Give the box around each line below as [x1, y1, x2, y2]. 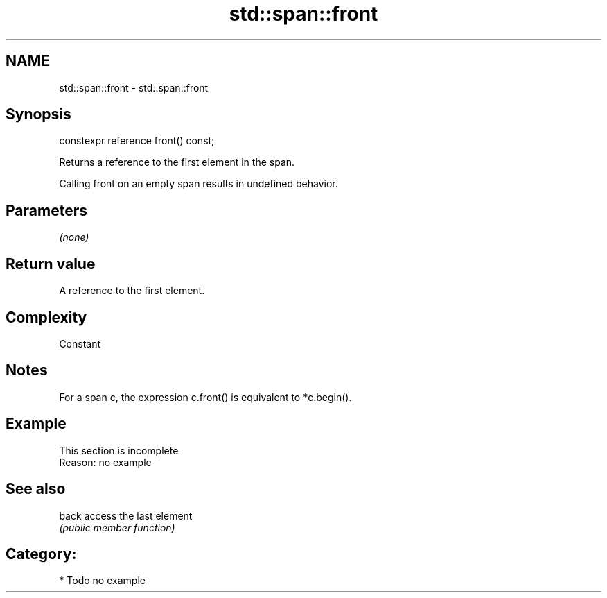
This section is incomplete [59, 444, 179, 456]
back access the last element [59, 509, 193, 522]
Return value [6, 255, 96, 273]
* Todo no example [59, 574, 146, 587]
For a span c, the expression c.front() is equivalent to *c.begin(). [59, 391, 352, 403]
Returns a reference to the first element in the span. [59, 156, 295, 169]
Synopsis [6, 105, 71, 123]
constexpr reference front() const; [59, 135, 215, 147]
